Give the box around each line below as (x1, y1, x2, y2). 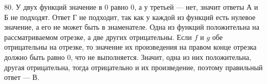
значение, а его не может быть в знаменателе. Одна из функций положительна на (4, 22, 260, 32)
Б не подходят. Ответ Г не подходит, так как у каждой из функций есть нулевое (4, 11, 256, 22)
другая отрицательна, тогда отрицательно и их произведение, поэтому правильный (4, 61, 263, 72)
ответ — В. (4, 72, 40, 82)
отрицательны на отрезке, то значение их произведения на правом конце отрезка (4, 41, 257, 52)
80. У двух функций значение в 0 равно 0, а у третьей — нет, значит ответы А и (4, 2, 258, 12)
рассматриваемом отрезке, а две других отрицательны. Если (4, 31, 192, 42)
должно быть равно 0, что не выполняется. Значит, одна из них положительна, (4, 51, 252, 62)
